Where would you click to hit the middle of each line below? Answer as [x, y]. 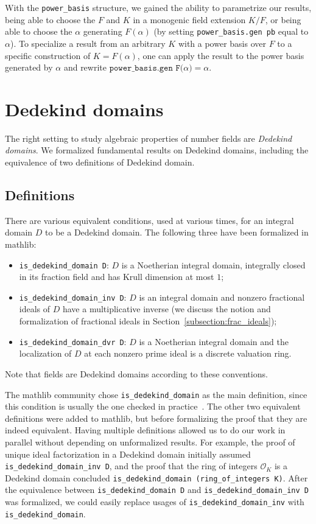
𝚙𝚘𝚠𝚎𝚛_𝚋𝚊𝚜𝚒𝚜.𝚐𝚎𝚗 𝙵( [146, 68]
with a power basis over [222, 43]
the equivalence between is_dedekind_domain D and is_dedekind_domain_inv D [157, 490]
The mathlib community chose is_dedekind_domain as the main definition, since [156, 394]
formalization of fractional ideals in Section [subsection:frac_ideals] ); [148, 321]
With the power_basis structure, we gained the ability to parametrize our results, [158, 7]
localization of [45, 353]
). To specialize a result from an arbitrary [88, 43]
